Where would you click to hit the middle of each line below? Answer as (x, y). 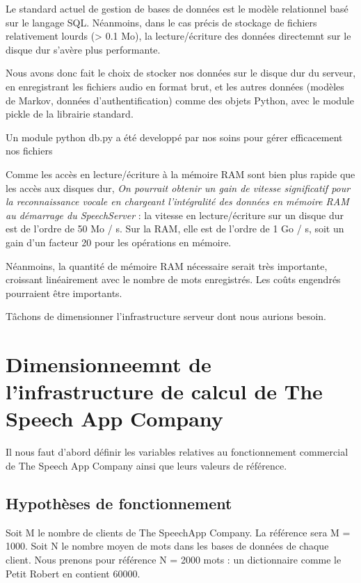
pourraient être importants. (64, 293)
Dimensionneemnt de (109, 364)
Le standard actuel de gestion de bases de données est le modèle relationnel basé (177, 8)
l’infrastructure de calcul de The (164, 391)
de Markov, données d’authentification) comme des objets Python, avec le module (180, 100)
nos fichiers (29, 151)
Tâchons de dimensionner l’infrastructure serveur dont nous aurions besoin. (166, 316)
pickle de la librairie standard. (70, 114)
